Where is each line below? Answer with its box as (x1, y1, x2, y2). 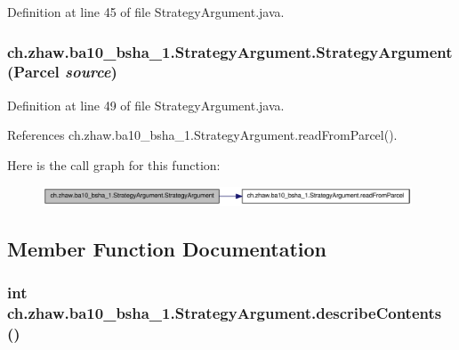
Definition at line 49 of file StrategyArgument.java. (7, 95, 285, 114)
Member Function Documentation (7, 234, 327, 262)
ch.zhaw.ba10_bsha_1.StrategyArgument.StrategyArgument (7, 40, 453, 62)
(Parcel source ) (7, 61, 117, 83)
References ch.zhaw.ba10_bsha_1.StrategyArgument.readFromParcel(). (7, 126, 398, 144)
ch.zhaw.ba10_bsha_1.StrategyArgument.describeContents (7, 301, 442, 323)
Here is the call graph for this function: (7, 155, 221, 174)
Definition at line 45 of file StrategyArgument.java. (7, 3, 285, 20)
